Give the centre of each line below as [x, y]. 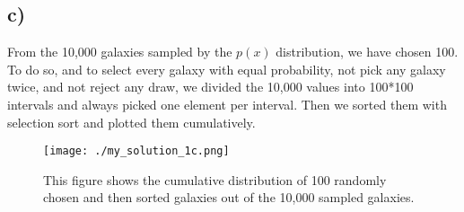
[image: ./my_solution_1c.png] [136, 151]
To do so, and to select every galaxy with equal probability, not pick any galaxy [227, 69]
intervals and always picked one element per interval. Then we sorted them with [227, 104]
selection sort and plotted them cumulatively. [131, 122]
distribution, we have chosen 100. [367, 52]
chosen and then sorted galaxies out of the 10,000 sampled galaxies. [229, 197]
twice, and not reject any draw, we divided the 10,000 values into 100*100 [210, 87]
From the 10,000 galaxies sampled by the [120, 52]
